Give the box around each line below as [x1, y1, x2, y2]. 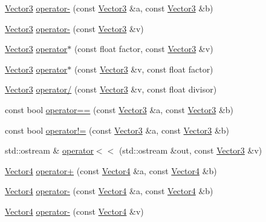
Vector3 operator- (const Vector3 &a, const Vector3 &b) [5, 2, 213, 14]
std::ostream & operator [5, 144, 94, 157]
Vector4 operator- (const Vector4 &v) [5, 204, 144, 217]
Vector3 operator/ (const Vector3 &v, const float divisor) [5, 83, 217, 96]
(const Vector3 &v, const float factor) [74, 62, 213, 75]
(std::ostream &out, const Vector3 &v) [118, 144, 262, 157]
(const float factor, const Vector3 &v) [74, 42, 213, 55]
